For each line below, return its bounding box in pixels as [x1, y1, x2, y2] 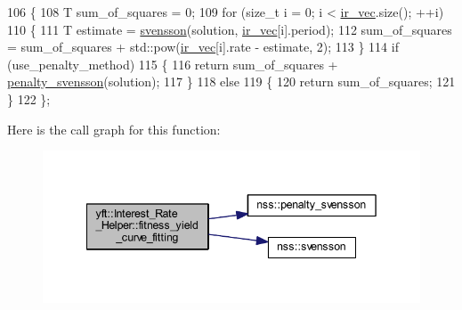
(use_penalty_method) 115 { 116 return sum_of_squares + [7, 54, 338, 73]
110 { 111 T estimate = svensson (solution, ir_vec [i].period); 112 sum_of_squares [7, 20, 452, 38]
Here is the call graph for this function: [7, 119, 221, 138]
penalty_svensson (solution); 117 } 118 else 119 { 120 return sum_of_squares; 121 [7, 72, 456, 91]
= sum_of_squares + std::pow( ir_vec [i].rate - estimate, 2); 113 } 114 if [7, 37, 399, 56]
